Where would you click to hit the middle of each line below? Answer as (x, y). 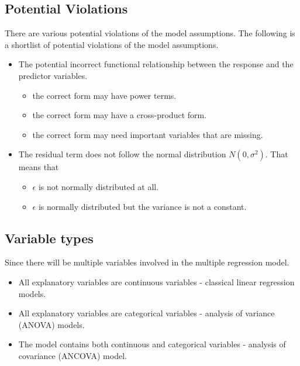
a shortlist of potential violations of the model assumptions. (112, 44)
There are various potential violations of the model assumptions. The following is (150, 33)
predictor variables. (53, 75)
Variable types (49, 238)
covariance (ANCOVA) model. (73, 355)
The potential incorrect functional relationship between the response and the (156, 64)
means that (39, 167)
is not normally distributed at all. (99, 186)
